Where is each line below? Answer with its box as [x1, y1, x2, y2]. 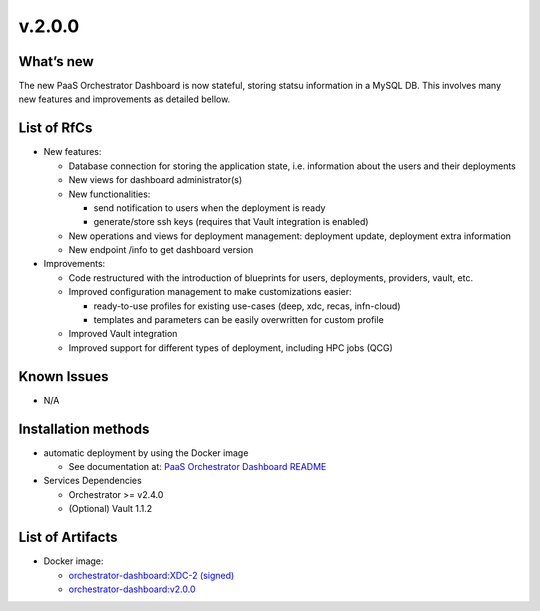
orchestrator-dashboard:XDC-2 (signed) [68, 569, 235, 581]
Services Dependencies [43, 475, 142, 487]
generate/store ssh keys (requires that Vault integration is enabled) [93, 216, 369, 228]
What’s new [18, 53, 94, 70]
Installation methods [18, 420, 150, 437]
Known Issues [18, 368, 109, 385]
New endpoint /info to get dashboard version [68, 244, 254, 256]
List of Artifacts [18, 529, 119, 546]
